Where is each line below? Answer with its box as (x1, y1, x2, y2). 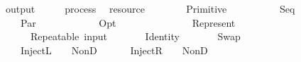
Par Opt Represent (20, 15, 236, 30)
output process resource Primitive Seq (5, 1, 295, 15)
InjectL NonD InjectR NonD (20, 42, 208, 57)
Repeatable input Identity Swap (30, 29, 241, 44)
